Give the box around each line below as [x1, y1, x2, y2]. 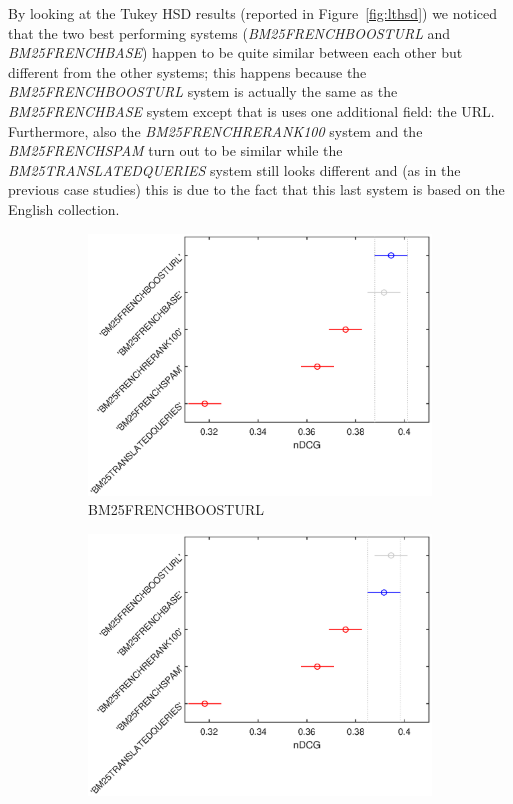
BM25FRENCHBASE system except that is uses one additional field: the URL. [8, 100, 495, 121]
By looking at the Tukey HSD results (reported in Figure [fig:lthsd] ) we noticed [8, 3, 498, 23]
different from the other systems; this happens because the [8, 61, 367, 82]
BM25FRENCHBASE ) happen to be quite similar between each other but [8, 42, 463, 63]
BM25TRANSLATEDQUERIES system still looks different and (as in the [8, 159, 461, 180]
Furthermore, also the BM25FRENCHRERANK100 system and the [8, 120, 423, 141]
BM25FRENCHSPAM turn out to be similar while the [8, 140, 343, 161]
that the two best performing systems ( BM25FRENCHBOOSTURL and [8, 22, 451, 43]
